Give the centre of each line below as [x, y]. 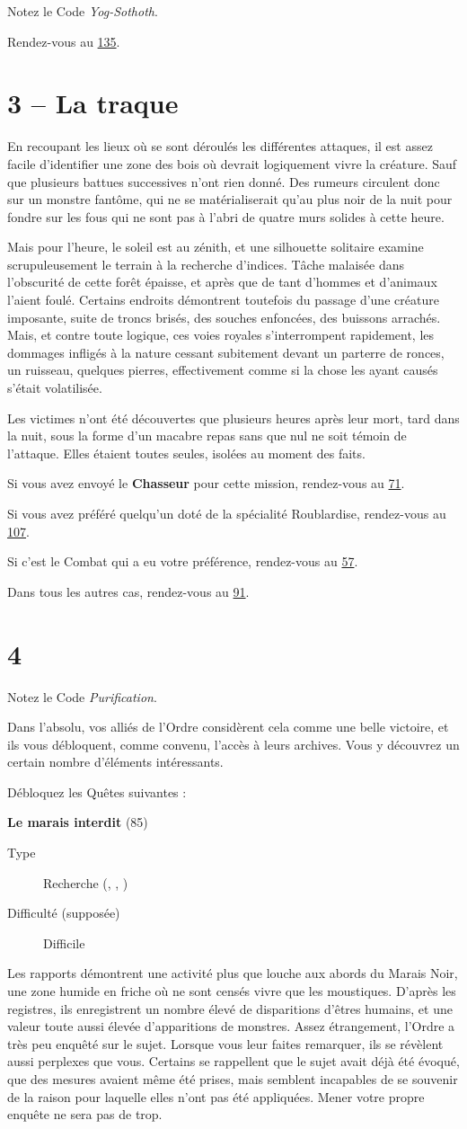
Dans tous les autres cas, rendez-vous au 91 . [128, 591]
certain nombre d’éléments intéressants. [115, 762]
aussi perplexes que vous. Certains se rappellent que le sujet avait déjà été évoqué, [233, 1061]
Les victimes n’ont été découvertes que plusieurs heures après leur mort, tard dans [233, 418]
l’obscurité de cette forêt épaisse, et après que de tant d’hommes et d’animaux [222, 282]
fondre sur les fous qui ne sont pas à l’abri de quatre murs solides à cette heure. [226, 216]
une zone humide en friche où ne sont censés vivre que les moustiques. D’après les [232, 991]
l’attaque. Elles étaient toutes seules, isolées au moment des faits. [186, 453]
